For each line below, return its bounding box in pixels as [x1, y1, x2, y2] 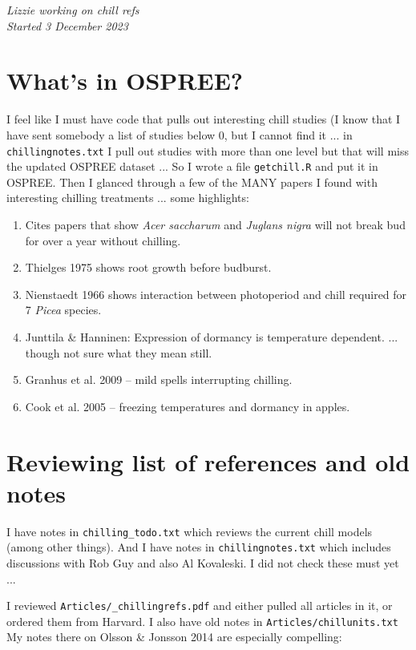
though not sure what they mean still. [25, 344, 212, 361]
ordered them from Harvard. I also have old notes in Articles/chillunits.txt [6, 612, 398, 629]
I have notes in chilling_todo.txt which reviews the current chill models [6, 523, 373, 539]
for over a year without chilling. [25, 232, 181, 248]
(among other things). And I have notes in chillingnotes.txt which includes [6, 539, 391, 555]
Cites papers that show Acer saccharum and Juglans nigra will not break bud [25, 216, 406, 232]
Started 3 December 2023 [6, 17, 128, 34]
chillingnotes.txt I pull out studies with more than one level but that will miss [6, 142, 409, 159]
